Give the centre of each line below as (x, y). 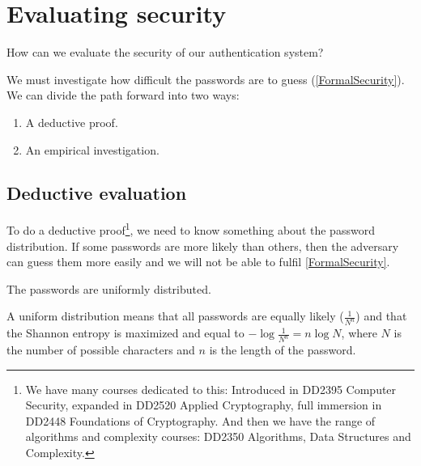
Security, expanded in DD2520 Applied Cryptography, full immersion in (204, 405)
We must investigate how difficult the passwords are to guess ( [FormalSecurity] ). (206, 79)
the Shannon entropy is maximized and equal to (125, 333)
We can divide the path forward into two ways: (123, 95)
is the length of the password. (283, 350)
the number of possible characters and (101, 350)
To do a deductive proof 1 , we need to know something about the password (191, 229)
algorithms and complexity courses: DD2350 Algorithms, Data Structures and (218, 436)
